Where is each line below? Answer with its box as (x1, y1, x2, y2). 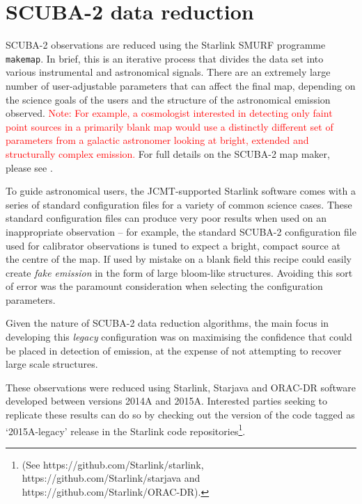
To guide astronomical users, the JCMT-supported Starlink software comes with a (6, 184, 356, 198)
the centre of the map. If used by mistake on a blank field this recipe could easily (6, 252, 352, 266)
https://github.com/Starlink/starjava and (22, 471, 200, 485)
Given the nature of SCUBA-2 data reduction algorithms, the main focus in (6, 316, 329, 330)
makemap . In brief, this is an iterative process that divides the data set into (6, 51, 324, 65)
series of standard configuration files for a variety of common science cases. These (6, 197, 352, 211)
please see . (6, 160, 53, 174)
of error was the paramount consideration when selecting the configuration (6, 279, 323, 293)
